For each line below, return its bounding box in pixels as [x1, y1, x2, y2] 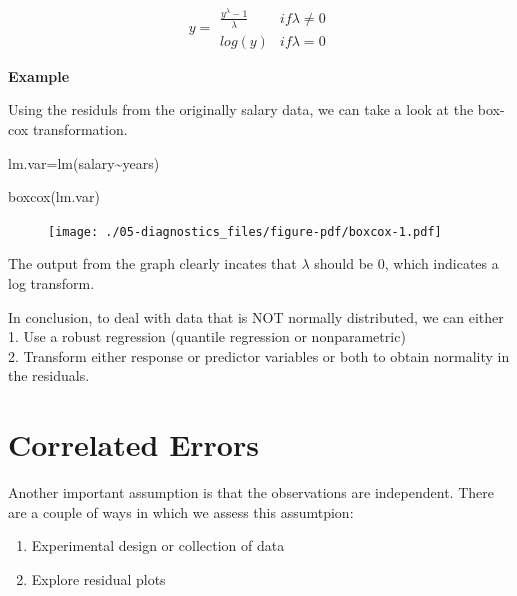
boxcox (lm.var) [8, 186, 100, 207]
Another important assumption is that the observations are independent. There [8, 482, 494, 503]
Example [8, 65, 70, 86]
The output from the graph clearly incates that [8, 253, 297, 274]
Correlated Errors [8, 424, 259, 465]
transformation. [32, 118, 128, 139]
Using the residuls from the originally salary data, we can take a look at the [8, 99, 474, 120]
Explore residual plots [31, 568, 166, 589]
